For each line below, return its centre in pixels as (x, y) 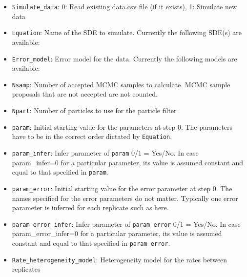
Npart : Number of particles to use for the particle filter (94, 110)
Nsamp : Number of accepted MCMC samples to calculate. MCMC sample (121, 84)
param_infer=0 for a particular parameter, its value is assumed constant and (127, 162)
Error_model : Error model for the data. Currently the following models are (124, 58)
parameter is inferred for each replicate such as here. (90, 208)
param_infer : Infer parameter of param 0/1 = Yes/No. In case (105, 152)
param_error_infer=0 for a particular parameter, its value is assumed (117, 233)
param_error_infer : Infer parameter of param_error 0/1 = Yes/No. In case (126, 224)
